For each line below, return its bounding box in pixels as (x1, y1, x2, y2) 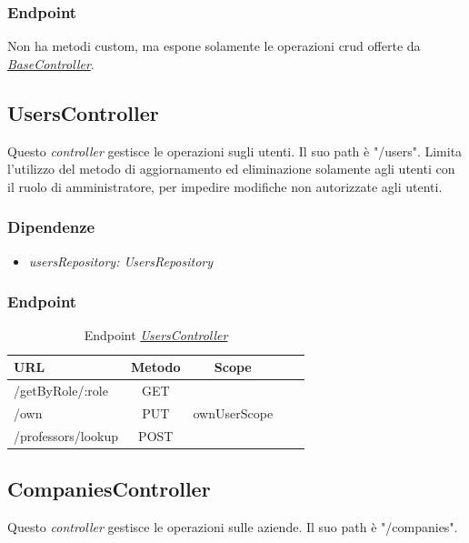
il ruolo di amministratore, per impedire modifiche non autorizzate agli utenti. (7, 176, 443, 196)
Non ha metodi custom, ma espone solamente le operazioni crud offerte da (7, 36, 421, 55)
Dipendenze (7, 216, 95, 238)
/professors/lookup (14, 426, 119, 445)
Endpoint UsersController (84, 326, 228, 345)
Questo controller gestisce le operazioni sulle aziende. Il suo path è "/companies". (7, 517, 458, 536)
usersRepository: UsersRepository (28, 251, 214, 270)
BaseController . (7, 54, 95, 73)
